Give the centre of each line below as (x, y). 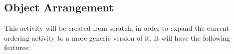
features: (17, 47)
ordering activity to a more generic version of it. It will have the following (117, 37)
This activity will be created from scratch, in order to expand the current (117, 28)
